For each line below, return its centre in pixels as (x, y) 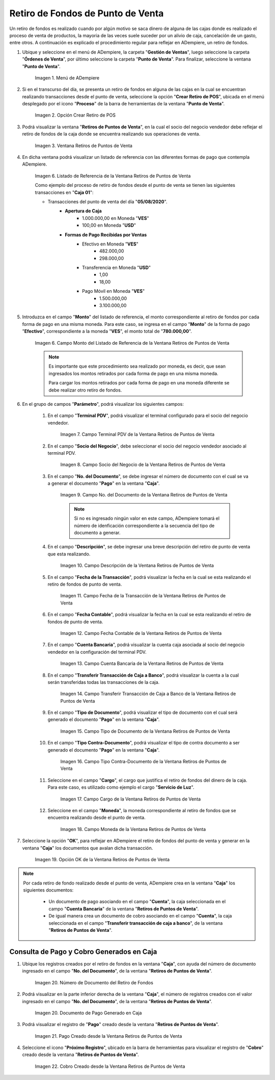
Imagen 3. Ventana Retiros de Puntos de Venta (84, 146)
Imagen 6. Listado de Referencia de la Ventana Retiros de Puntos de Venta (113, 176)
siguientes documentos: (48, 890)
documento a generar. (97, 533)
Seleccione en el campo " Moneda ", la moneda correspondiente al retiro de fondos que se (142, 810)
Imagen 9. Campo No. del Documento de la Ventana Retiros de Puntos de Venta (144, 495)
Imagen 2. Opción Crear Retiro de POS (75, 115)
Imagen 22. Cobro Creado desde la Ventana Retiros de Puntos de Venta (110, 1066)
